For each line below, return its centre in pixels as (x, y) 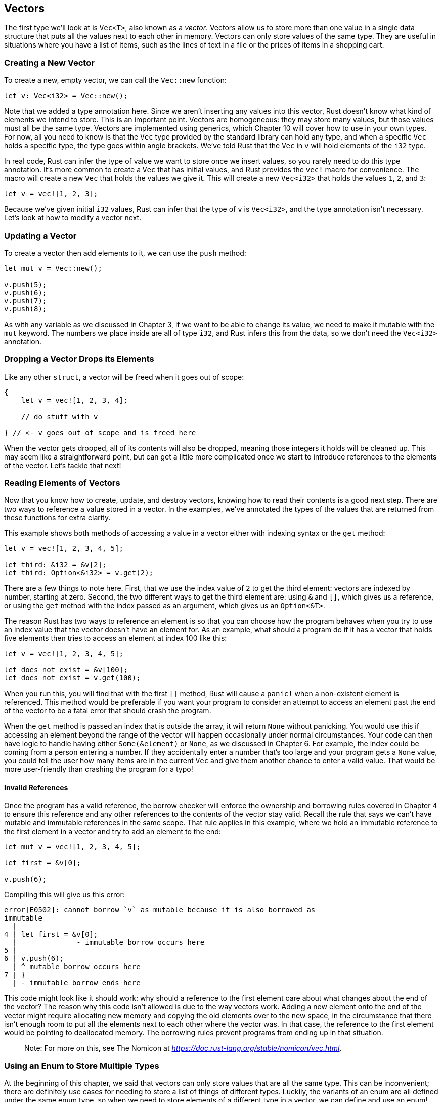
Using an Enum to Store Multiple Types (82, 1066)
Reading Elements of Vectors (62, 483)
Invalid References (36, 788)
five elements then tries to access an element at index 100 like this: (116, 638)
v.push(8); (26, 309)
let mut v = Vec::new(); (53, 268)
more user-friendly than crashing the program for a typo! (99, 769)
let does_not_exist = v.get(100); (72, 678)
